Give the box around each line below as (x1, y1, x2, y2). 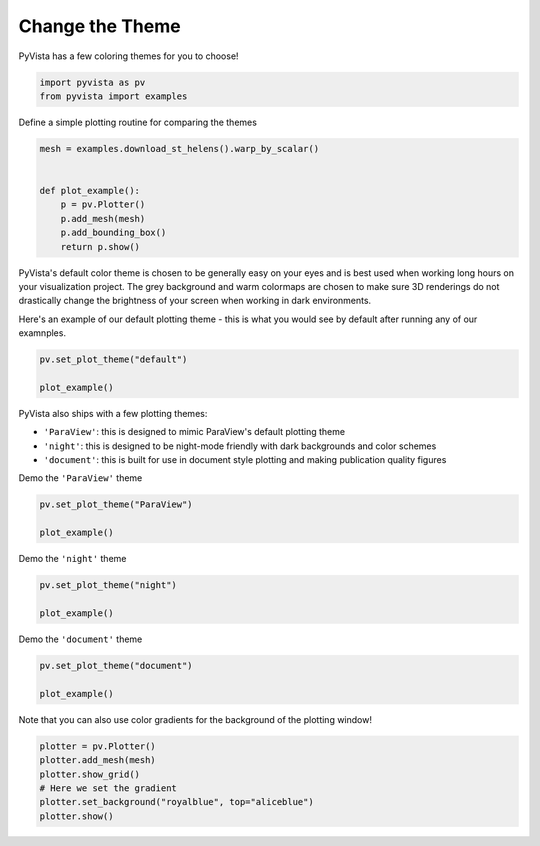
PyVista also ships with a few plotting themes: (18, 407, 208, 419)
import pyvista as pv (39, 76, 146, 88)
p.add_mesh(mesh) (60, 213, 146, 224)
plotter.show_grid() (39, 768, 140, 780)
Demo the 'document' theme (18, 633, 143, 645)
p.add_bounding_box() (60, 227, 167, 239)
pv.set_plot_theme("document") (39, 660, 194, 671)
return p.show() (60, 241, 140, 252)
